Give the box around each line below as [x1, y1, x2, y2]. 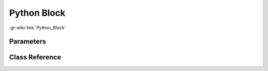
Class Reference [9, 53, 62, 62]
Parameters [9, 37, 46, 46]
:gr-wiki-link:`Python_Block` [9, 25, 66, 31]
